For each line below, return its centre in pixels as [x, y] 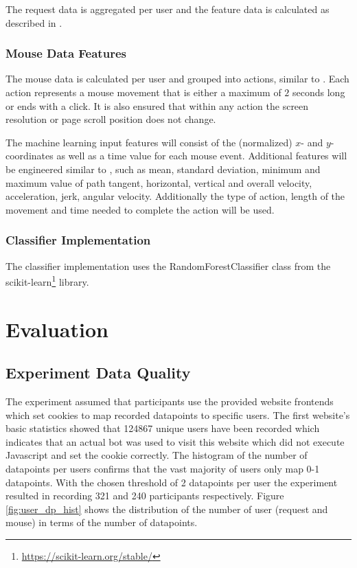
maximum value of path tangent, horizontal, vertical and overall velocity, [159, 182]
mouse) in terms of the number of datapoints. [102, 522]
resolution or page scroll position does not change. [111, 119]
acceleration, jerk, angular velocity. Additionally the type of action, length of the [175, 196]
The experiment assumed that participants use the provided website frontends [170, 401]
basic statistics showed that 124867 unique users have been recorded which [163, 428]
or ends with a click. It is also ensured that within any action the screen [157, 105]
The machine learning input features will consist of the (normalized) [149, 142]
